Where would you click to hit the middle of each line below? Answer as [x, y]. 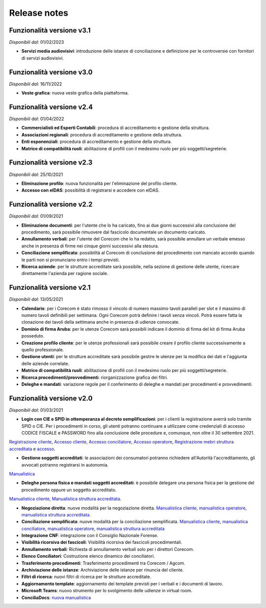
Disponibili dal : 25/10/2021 [36, 174]
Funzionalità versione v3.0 [51, 72]
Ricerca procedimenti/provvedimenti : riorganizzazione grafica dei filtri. [95, 377]
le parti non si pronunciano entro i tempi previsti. [71, 260]
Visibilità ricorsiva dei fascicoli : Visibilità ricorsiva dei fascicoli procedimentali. [102, 542]
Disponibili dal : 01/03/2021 [36, 410]
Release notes [39, 13]
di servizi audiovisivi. [43, 58]
